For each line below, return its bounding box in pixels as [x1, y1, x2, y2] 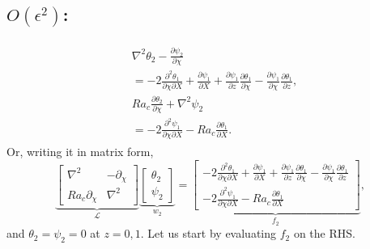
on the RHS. [293, 225, 355, 242]
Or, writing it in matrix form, [6, 143, 154, 160]
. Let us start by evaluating [140, 225, 277, 242]
